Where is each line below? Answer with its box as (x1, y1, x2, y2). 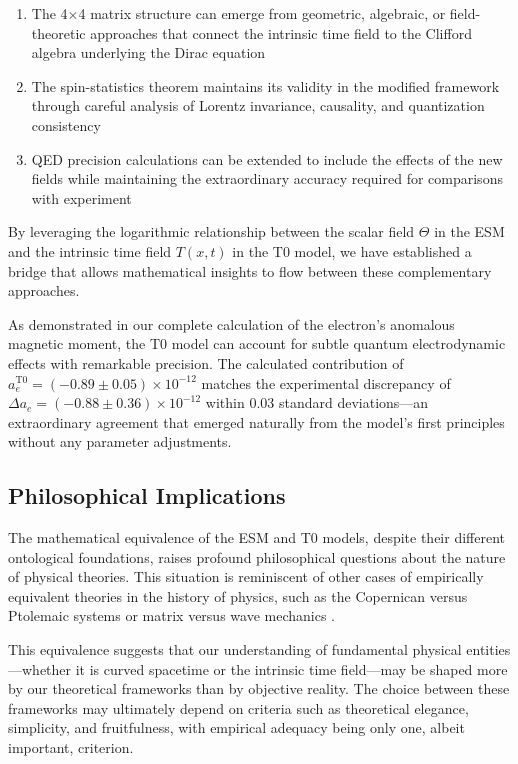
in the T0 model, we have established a (232, 240, 472, 261)
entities (466, 639, 511, 660)
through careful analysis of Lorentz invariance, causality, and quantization (31, 95, 485, 116)
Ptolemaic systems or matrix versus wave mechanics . (8, 605, 335, 626)
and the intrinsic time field (8, 240, 172, 261)
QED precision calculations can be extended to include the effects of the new (31, 148, 503, 169)
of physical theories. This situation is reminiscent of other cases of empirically (8, 566, 484, 587)
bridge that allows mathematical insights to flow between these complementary (8, 260, 492, 281)
